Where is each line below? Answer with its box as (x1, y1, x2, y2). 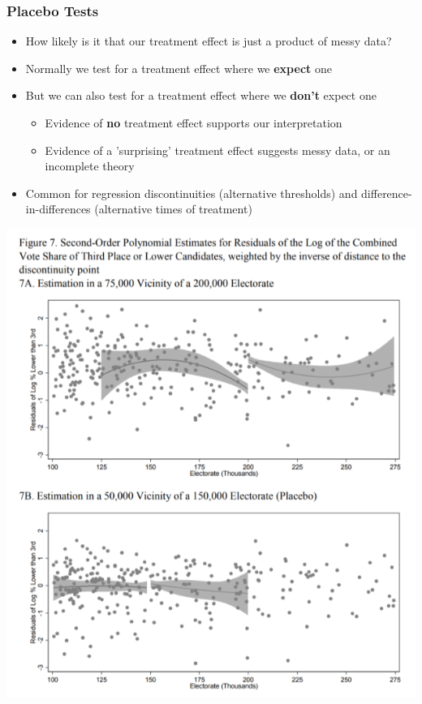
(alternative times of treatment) (94, 200, 252, 217)
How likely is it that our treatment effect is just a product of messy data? (25, 32, 392, 49)
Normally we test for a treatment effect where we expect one (25, 59, 332, 76)
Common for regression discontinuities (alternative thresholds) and (25, 184, 358, 201)
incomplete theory (45, 157, 135, 174)
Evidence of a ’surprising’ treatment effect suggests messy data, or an (45, 141, 390, 158)
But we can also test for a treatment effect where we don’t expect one (25, 87, 377, 104)
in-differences (25, 200, 91, 217)
